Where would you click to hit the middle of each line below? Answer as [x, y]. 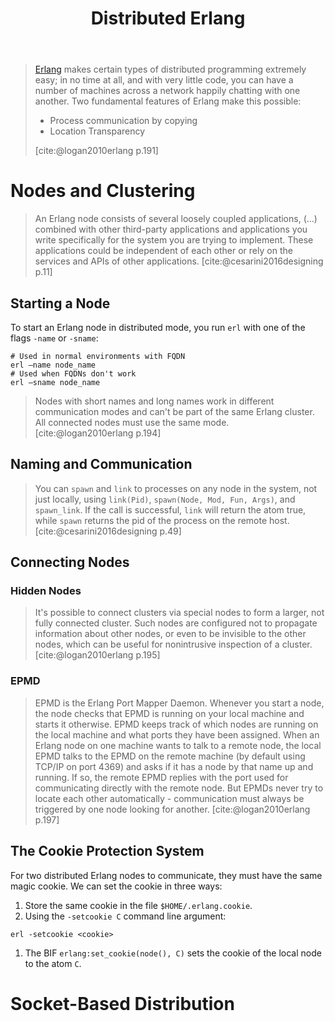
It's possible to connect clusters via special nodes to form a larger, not [179, 613]
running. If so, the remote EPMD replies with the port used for [161, 777]
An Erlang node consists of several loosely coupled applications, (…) [176, 219]
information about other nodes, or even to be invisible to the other [170, 634]
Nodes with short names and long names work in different [154, 401]
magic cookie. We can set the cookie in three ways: [116, 886]
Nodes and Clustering [103, 191]
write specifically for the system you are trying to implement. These [174, 240]
